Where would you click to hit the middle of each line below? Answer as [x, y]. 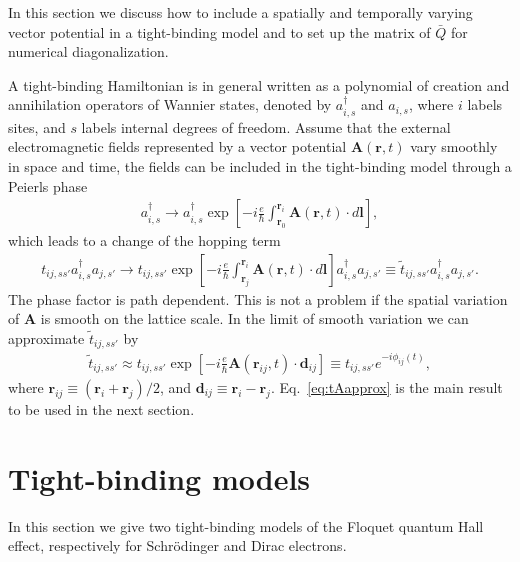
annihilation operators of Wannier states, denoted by [170, 104]
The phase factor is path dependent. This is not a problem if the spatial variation [258, 298]
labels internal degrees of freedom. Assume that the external [266, 126]
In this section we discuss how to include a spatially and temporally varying [240, 12]
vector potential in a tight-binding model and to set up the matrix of [219, 31]
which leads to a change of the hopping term [144, 240]
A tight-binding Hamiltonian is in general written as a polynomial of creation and [259, 84]
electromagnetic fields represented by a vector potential [177, 146]
